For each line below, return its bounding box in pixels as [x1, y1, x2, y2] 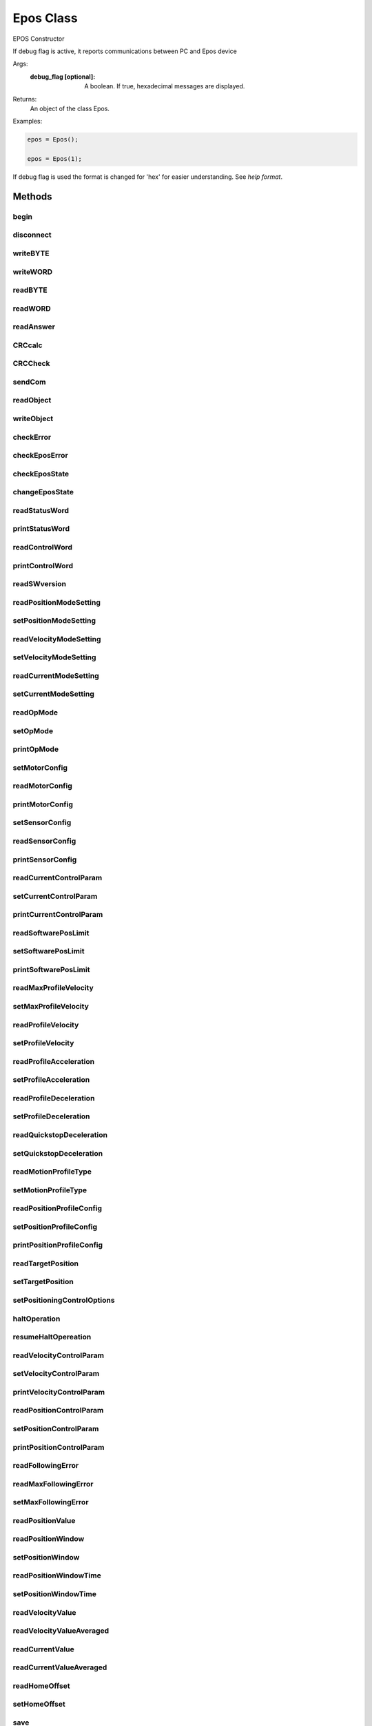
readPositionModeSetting [12, 597, 101, 607]
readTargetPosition [12, 1259, 79, 1268]
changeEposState [12, 487, 74, 497]
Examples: [12, 117, 43, 126]
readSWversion [12, 579, 67, 589]
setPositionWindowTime [12, 1589, 96, 1598]
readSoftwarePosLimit [12, 928, 90, 938]
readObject [12, 396, 52, 405]
